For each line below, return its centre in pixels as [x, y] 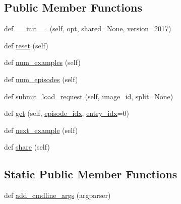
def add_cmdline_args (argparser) [57, 195]
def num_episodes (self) [41, 79]
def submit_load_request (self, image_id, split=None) [89, 96]
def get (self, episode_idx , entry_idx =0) [67, 113]
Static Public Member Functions [91, 174]
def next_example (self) [41, 130]
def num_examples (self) [42, 62]
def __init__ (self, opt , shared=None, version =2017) [88, 28]
